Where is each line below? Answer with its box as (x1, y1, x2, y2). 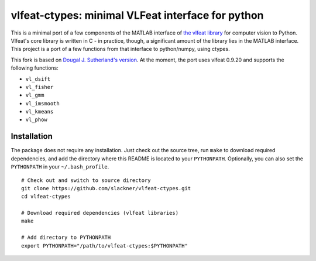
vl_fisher (25, 84, 54, 90)
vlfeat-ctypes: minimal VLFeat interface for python (11, 9, 264, 22)
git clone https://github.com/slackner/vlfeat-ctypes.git (21, 185, 191, 191)
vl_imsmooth (25, 100, 60, 107)
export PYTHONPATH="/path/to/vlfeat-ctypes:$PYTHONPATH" (21, 242, 188, 249)
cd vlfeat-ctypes (21, 193, 71, 200)
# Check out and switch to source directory (21, 177, 152, 184)
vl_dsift (25, 75, 51, 82)
